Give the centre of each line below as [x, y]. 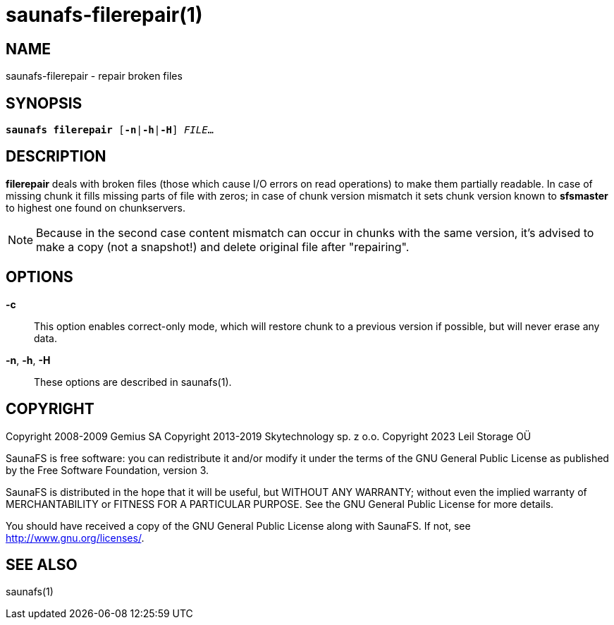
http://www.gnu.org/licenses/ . [75, 538]
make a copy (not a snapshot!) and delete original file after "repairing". [223, 247]
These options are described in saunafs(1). [133, 382]
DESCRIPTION [56, 157]
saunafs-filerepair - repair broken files [94, 76]
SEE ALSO [42, 564]
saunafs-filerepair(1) [104, 15]
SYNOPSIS [44, 103]
